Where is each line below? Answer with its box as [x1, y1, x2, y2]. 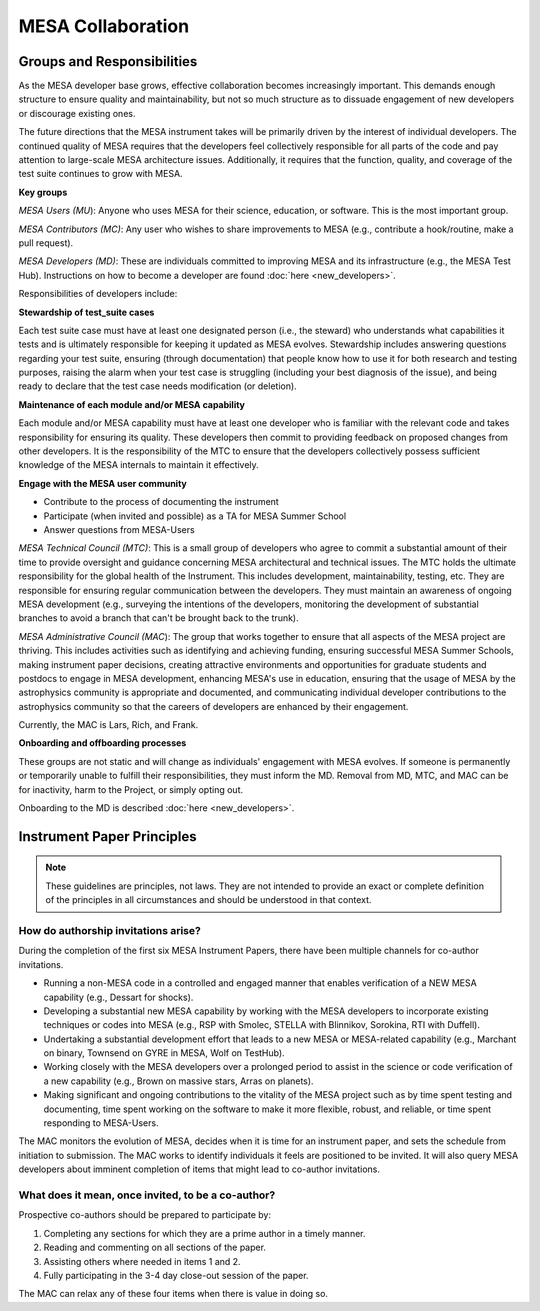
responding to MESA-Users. [43, 1117, 159, 1129]
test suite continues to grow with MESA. [18, 168, 184, 180]
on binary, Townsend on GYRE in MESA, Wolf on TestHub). [43, 1047, 285, 1059]
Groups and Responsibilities [18, 53, 198, 70]
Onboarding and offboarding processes [18, 737, 187, 749]
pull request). [18, 236, 74, 249]
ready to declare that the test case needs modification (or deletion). [18, 380, 297, 392]
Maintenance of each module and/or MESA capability [18, 398, 245, 410]
